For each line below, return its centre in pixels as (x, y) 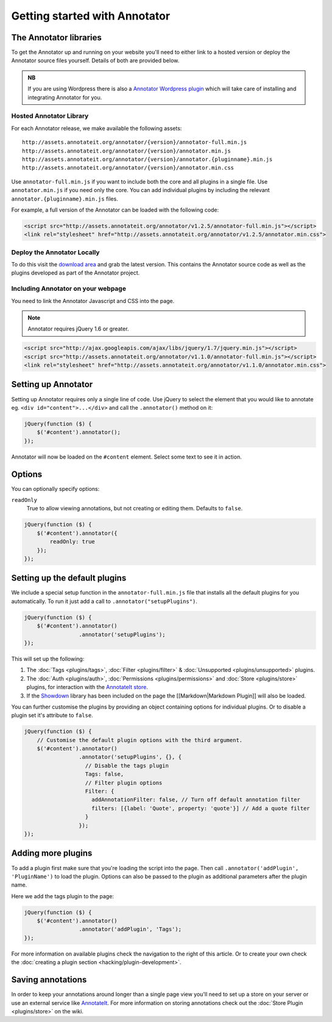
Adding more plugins (52, 853)
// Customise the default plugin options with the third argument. (140, 740)
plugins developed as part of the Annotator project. (76, 273)
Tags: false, (104, 774)
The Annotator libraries (56, 38)
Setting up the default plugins (69, 578)
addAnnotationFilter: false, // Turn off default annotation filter (196, 800)
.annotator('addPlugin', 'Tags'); (130, 929)
